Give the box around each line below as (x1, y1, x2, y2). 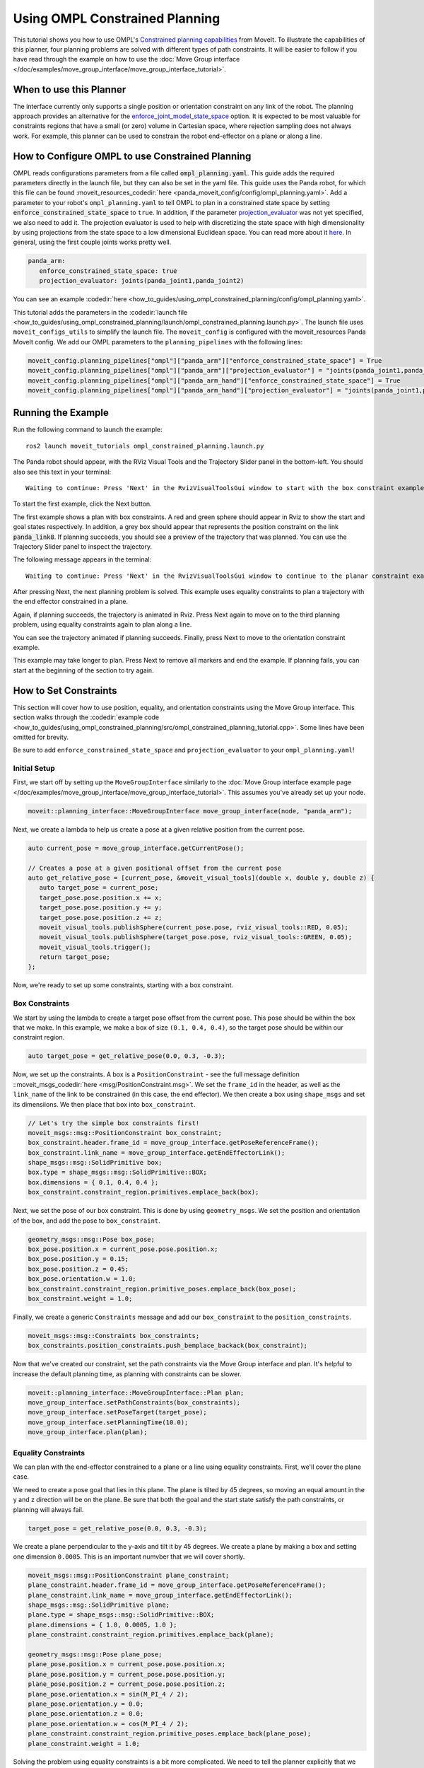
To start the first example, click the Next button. (13, 499, 152, 508)
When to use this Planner (13, 83, 126, 95)
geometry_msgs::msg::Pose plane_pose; (28, 1650, 163, 1658)
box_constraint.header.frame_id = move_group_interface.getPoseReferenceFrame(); (28, 1139, 319, 1147)
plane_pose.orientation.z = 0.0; (28, 1710, 144, 1718)
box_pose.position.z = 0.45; (28, 1264, 129, 1273)
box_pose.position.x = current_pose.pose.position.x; (28, 1245, 218, 1253)
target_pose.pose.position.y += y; (39, 904, 163, 912)
